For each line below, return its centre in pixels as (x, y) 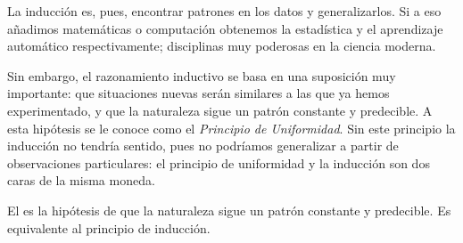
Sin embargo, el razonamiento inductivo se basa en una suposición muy (202, 75)
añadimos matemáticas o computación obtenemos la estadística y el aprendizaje (225, 28)
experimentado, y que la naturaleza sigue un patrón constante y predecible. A (220, 110)
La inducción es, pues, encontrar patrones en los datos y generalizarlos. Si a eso (224, 11)
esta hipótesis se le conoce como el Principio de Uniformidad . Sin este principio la (231, 128)
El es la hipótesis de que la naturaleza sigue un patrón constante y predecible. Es (229, 210)
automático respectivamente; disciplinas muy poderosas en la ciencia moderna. (222, 46)
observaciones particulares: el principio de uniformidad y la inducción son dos (219, 162)
